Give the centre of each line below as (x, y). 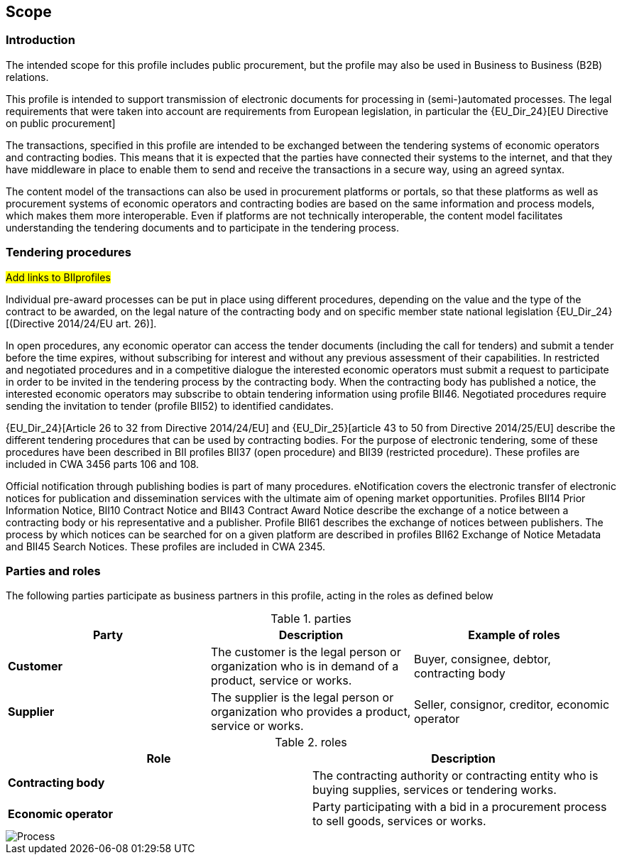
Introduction (40, 40)
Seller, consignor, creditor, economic (512, 705)
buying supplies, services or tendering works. (435, 790)
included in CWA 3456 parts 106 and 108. (103, 464)
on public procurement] (61, 123)
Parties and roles (53, 571)
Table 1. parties (311, 619)
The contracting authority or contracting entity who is (455, 776)
